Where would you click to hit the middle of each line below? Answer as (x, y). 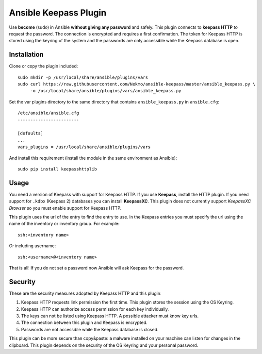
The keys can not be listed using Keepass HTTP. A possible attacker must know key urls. (110, 316)
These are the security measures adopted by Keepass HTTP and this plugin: (85, 293)
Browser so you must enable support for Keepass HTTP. (65, 208)
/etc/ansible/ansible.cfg (49, 113)
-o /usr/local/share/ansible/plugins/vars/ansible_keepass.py (106, 91)
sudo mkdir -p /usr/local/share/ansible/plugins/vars (83, 77)
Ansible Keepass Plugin (58, 13)
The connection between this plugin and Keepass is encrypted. (84, 322)
